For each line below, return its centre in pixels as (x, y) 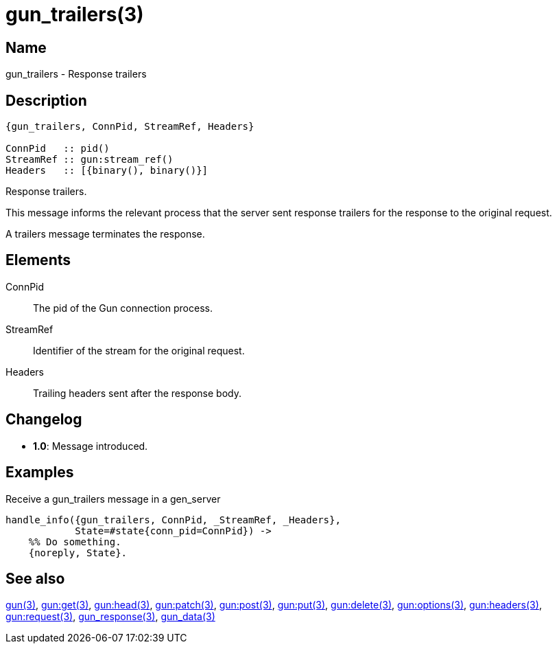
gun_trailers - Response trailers (76, 74)
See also (35, 578)
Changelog (44, 420)
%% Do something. (75, 542)
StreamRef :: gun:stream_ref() (90, 160)
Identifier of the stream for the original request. (139, 350)
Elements (38, 260)
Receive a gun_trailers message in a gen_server (113, 499)
